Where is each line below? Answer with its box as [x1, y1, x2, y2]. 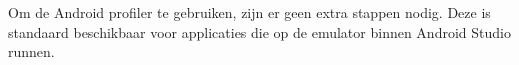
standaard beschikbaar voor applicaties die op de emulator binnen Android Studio [8, 21, 511, 42]
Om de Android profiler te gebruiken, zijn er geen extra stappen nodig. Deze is [8, 2, 491, 22]
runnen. [8, 41, 55, 62]
